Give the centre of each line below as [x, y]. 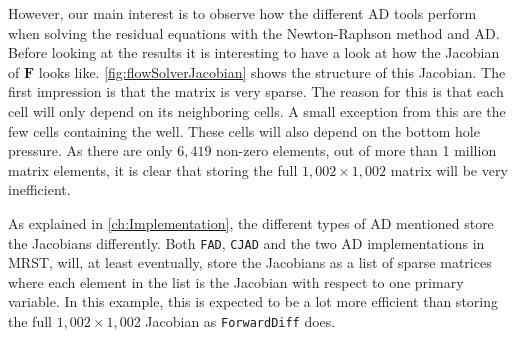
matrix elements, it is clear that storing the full [153, 169]
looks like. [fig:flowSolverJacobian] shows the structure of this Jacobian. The [272, 71]
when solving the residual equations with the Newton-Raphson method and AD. [254, 32]
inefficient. [39, 189]
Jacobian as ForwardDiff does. [240, 320]
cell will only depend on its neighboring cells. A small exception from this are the [257, 110]
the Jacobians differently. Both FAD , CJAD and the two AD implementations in [246, 242]
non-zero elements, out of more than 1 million [356, 150]
